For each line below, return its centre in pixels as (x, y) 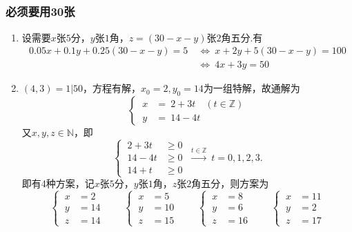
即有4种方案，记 (58, 183)
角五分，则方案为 (230, 183)
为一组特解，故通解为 (252, 88)
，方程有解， (112, 88)
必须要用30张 (40, 11)
